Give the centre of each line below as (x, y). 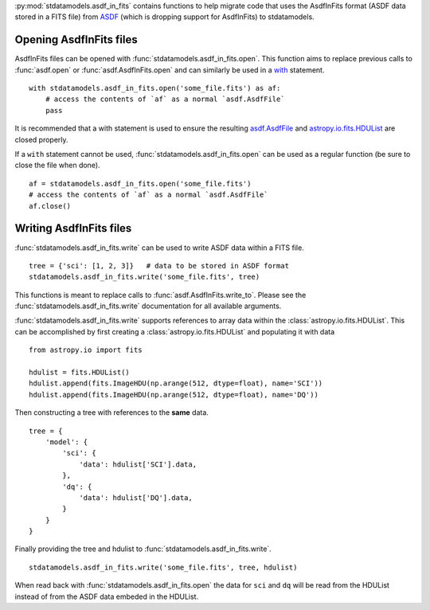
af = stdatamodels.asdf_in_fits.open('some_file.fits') (140, 184)
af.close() (50, 206)
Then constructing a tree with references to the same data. (111, 413)
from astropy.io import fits (86, 350)
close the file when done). (57, 165)
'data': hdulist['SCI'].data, (138, 464)
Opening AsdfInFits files (76, 40)
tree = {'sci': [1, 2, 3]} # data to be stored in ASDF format (159, 266)
